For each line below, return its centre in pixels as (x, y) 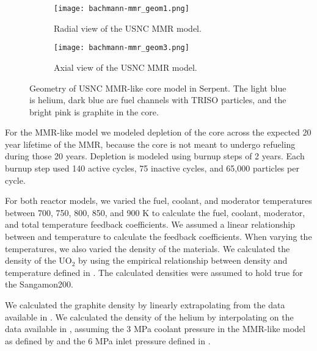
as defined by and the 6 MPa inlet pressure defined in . (108, 340)
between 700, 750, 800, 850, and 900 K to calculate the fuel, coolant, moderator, (155, 212)
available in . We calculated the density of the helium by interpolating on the (149, 317)
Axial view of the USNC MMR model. (126, 67)
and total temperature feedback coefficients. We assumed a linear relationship (150, 224)
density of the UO (38, 260)
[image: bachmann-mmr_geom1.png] (122, 9)
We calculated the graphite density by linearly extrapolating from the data (145, 305)
